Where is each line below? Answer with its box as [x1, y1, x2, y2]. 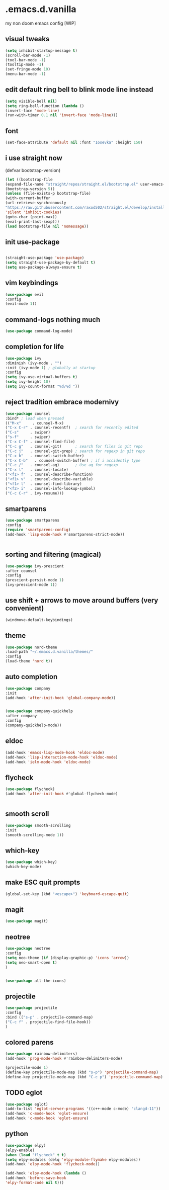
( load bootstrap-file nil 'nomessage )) [5, 224, 89, 229]
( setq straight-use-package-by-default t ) [5, 260, 96, 265]
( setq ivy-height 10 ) [5, 379, 51, 384]
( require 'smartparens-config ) [5, 527, 71, 533]
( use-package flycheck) [5, 787, 55, 792]
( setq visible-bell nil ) [5, 99, 57, 104]
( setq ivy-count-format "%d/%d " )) [5, 384, 80, 389]
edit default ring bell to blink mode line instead [5, 86, 153, 94]
